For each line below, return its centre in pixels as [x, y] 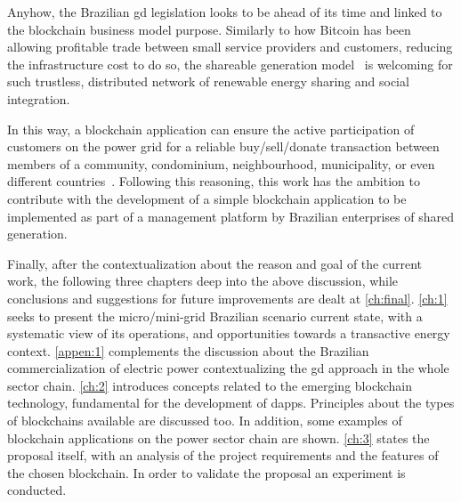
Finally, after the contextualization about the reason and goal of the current [214, 263]
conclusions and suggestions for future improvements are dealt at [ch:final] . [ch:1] [227, 298]
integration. [39, 98]
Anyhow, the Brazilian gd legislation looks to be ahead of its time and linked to [225, 12]
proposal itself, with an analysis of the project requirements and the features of [223, 455]
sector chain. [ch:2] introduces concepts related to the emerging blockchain [210, 385]
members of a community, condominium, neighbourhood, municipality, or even [221, 163]
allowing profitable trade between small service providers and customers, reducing [230, 47]
